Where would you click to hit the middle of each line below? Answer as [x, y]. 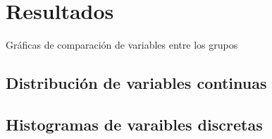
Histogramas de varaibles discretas [134, 124]
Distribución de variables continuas [136, 83]
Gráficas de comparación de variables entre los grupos [122, 45]
